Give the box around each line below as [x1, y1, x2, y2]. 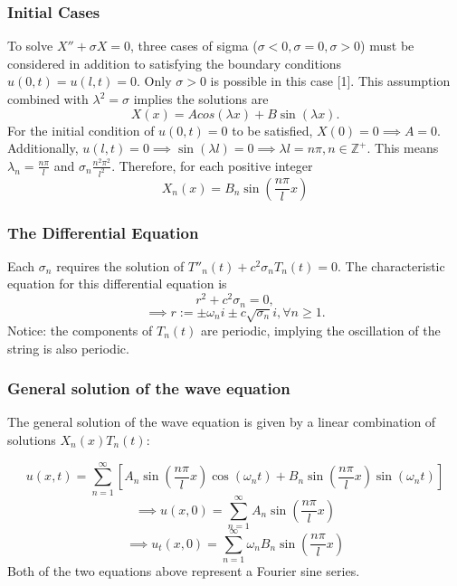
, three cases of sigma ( [130, 36, 258, 55]
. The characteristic [337, 256, 445, 275]
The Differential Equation [7, 221, 199, 243]
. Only [137, 71, 172, 90]
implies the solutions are [133, 90, 269, 108]
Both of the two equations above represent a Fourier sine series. [7, 561, 360, 580]
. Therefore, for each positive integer [111, 156, 313, 175]
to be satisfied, [232, 120, 313, 139]
